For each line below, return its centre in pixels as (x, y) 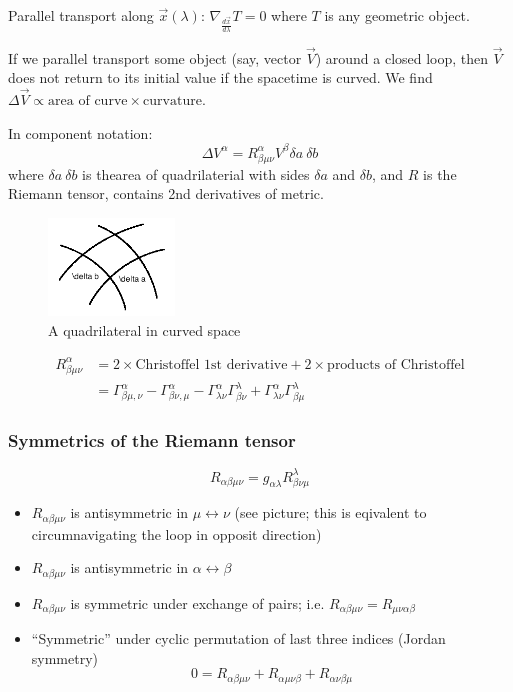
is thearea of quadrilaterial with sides (196, 173)
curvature (172, 101)
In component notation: (80, 132)
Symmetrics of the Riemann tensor (152, 439)
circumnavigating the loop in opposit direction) (176, 533)
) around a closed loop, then (402, 57)
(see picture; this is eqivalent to (330, 512)
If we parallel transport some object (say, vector (155, 57)
